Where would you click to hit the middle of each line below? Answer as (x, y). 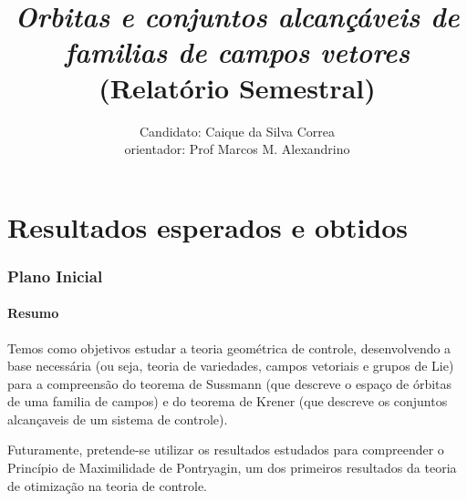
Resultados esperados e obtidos (208, 226)
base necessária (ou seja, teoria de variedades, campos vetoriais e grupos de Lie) (231, 366)
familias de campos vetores (237, 52)
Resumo (33, 313)
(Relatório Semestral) (237, 87)
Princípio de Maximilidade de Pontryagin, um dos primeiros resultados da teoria (232, 468)
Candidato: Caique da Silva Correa (237, 131)
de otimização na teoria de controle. (108, 485)
